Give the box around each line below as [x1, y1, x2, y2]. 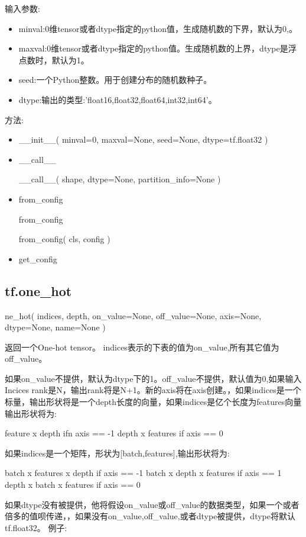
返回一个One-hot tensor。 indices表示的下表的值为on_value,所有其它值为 [5, 340, 279, 353]
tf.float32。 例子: [5, 521, 67, 533]
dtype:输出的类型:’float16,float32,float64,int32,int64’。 [18, 93, 217, 105]
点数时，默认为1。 [18, 53, 89, 66]
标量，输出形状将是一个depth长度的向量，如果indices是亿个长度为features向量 [5, 395, 302, 408]
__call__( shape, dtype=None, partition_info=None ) [18, 173, 221, 185]
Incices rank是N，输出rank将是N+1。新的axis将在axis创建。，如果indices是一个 [5, 384, 301, 396]
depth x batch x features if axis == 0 [5, 478, 141, 491]
